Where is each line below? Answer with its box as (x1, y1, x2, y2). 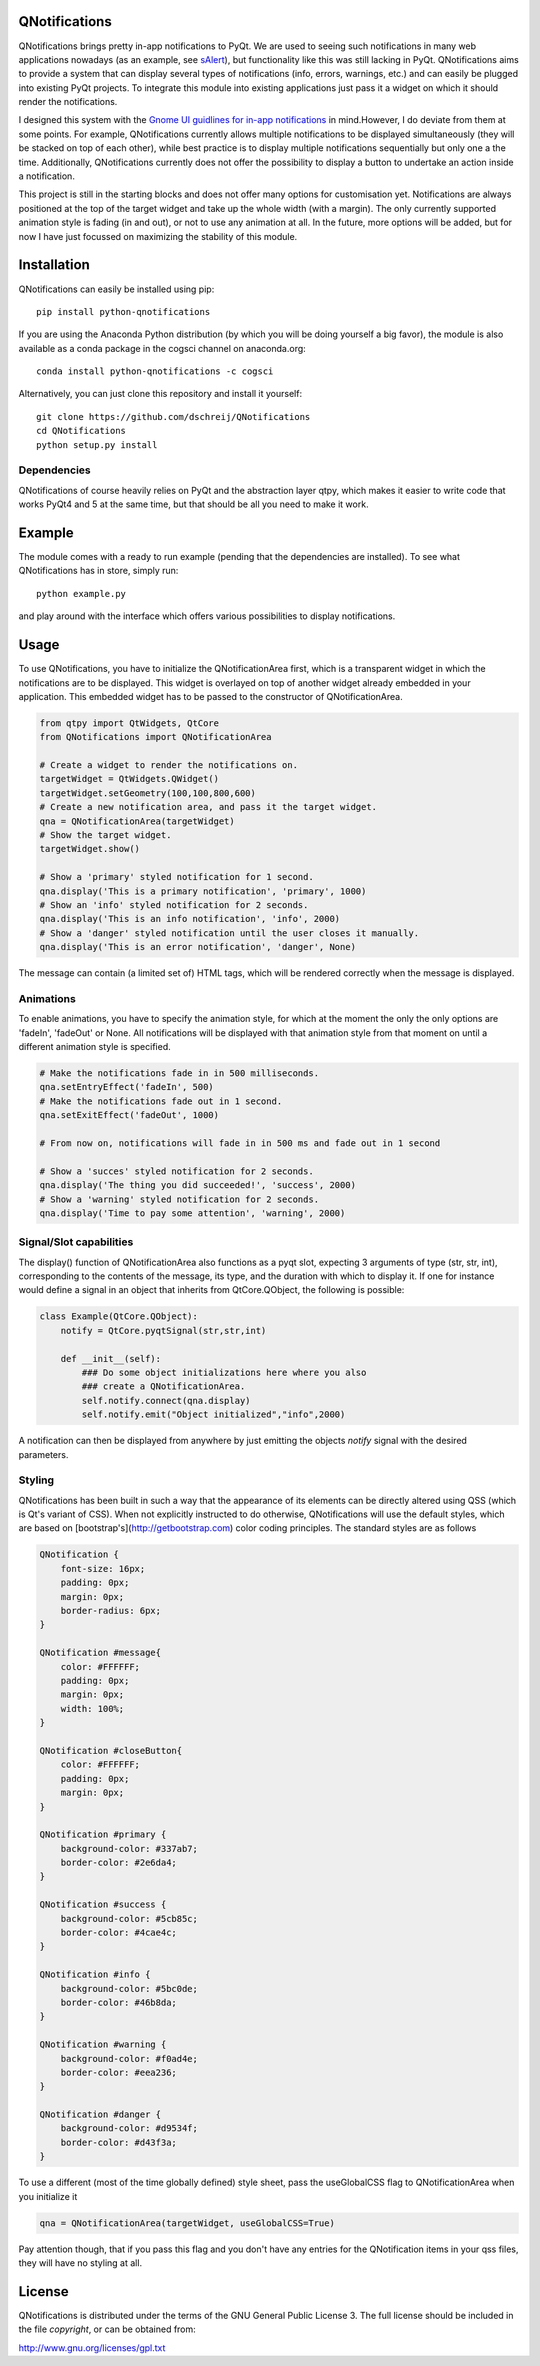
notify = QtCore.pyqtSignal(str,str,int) (60, 1325, 267, 1336)
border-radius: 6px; (60, 1605, 162, 1617)
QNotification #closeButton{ (39, 1745, 183, 1756)
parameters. (18, 1448, 69, 1460)
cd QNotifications (36, 425, 127, 437)
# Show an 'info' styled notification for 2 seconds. (39, 899, 309, 910)
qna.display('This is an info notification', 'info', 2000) (39, 913, 341, 925)
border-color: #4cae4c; (60, 1927, 177, 1939)
